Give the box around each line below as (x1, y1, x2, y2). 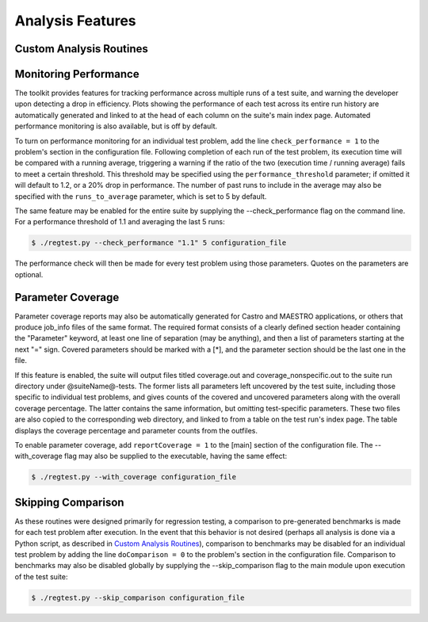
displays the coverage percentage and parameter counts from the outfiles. (14, 425, 258, 435)
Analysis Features (14, 12, 136, 29)
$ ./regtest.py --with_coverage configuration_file (31, 472, 237, 482)
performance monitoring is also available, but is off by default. (14, 121, 218, 131)
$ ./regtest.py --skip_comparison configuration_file (31, 593, 245, 602)
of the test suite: (14, 571, 68, 582)
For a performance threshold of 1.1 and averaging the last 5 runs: (14, 217, 225, 227)
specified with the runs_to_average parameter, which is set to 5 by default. (14, 191, 267, 201)
